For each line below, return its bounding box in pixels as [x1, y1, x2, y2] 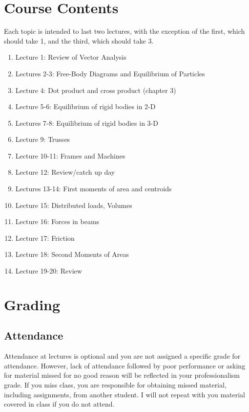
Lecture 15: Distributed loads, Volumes [15, 200, 132, 210]
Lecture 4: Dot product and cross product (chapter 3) [15, 85, 176, 95]
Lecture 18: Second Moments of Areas [15, 249, 129, 259]
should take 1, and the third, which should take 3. [4, 35, 154, 46]
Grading [4, 294, 61, 314]
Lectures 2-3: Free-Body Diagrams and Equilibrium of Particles [15, 68, 205, 78]
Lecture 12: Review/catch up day [15, 167, 115, 177]
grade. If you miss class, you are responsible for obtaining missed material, [4, 379, 227, 389]
